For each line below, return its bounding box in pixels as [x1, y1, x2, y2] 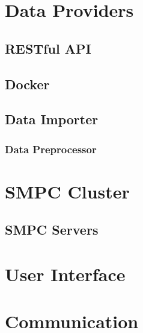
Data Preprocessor [5, 141, 97, 156]
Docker [5, 74, 50, 93]
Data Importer [5, 110, 99, 128]
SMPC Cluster [5, 179, 130, 203]
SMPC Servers [5, 220, 99, 239]
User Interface [5, 261, 126, 286]
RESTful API [5, 39, 91, 57]
